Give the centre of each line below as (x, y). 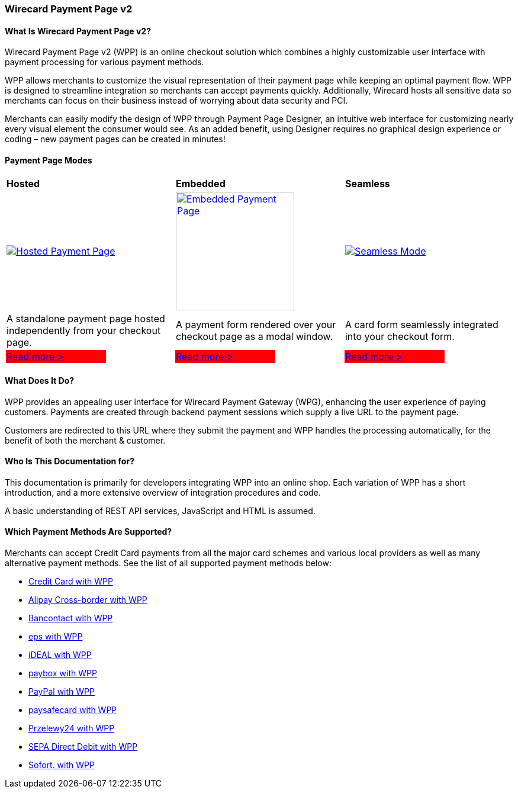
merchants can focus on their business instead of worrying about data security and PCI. (176, 101)
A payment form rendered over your (256, 325)
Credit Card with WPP (71, 582)
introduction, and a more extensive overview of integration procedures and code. (163, 492)
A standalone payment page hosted (86, 319)
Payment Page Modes (49, 160)
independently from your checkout (84, 331)
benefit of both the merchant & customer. (85, 440)
